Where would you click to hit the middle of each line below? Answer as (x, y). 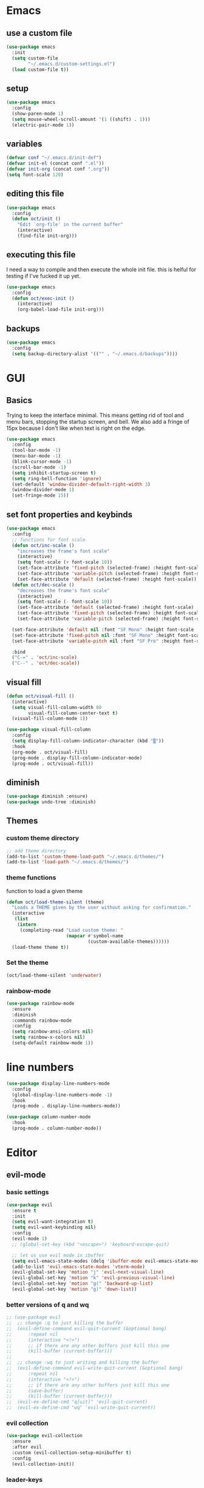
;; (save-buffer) (35, 1391)
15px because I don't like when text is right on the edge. (76, 428)
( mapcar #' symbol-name (94, 936)
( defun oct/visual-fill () (40, 696)
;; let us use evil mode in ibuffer (58, 1255)
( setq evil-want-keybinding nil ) (54, 1228)
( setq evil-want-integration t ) (53, 1222)
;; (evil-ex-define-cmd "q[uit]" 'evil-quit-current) (77, 1402)
